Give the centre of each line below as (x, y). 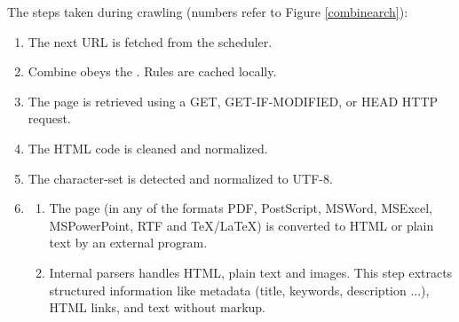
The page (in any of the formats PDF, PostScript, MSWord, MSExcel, (241, 208)
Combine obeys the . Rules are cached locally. (152, 71)
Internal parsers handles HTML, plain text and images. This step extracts (251, 272)
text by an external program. (128, 243)
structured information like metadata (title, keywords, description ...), (239, 290)
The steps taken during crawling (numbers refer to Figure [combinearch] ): (208, 12)
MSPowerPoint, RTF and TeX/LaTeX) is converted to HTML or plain (241, 225)
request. (49, 118)
